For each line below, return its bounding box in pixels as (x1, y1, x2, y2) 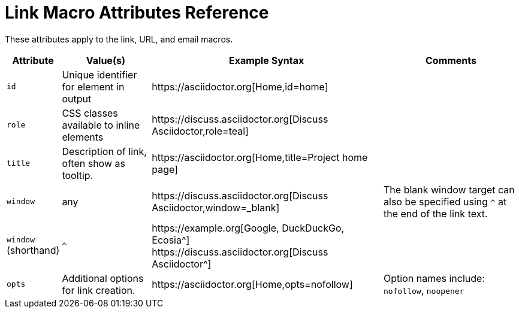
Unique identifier (62, 68, 137, 81)
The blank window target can (384, 183, 515, 196)
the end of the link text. (384, 207, 488, 220)
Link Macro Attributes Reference (5, 2, 269, 23)
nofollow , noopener (384, 284, 464, 296)
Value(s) (86, 54, 125, 66)
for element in (62, 80, 125, 93)
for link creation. (62, 284, 135, 296)
